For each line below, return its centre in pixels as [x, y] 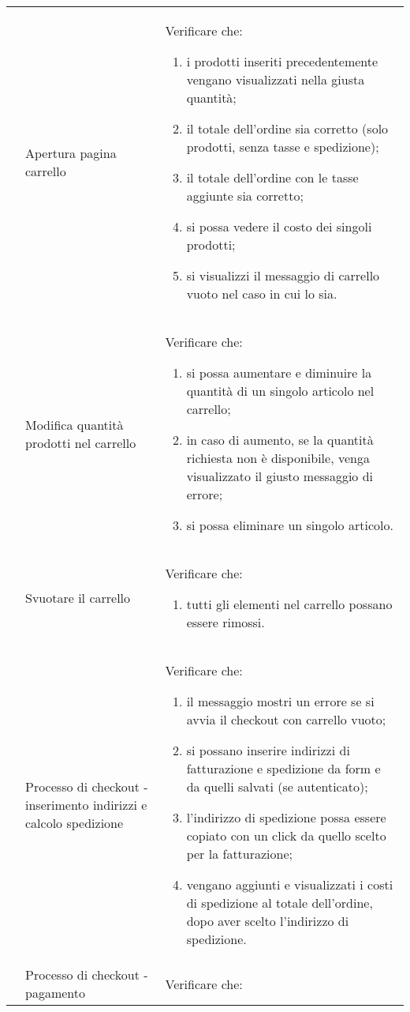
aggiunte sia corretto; [245, 196]
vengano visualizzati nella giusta [276, 79]
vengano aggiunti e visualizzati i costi [290, 884]
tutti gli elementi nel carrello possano [289, 604]
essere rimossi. [225, 622]
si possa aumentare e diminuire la [279, 372]
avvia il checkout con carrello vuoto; [286, 719]
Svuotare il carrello [78, 598]
